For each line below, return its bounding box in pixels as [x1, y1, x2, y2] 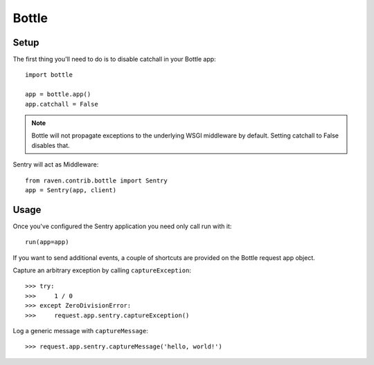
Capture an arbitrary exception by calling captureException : [12, 266, 192, 274]
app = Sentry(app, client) [25, 186, 117, 194]
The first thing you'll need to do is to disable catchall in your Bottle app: [12, 55, 216, 64]
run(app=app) [25, 238, 69, 246]
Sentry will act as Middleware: [12, 160, 99, 169]
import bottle [25, 71, 73, 79]
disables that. [31, 141, 70, 149]
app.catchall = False [25, 100, 98, 108]
